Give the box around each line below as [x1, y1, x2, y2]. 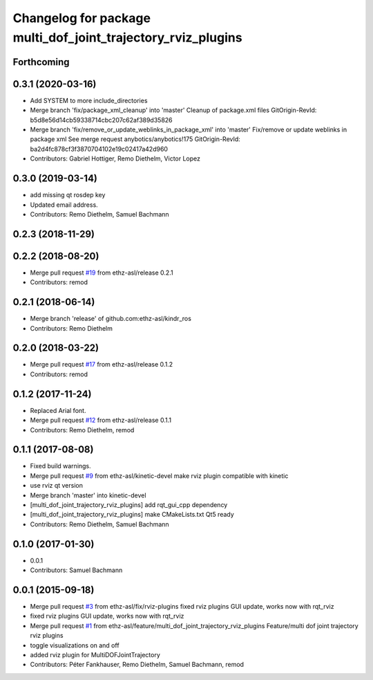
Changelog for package [12, 10, 151, 26]
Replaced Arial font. [30, 406, 86, 414]
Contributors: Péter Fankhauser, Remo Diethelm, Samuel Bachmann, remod [30, 661, 245, 669]
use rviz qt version [30, 481, 83, 490]
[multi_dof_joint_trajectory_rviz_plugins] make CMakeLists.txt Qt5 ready [30, 511, 234, 519]
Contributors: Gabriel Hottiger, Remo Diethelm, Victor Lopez [30, 154, 200, 163]
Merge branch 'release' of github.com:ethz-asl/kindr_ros [30, 315, 191, 323]
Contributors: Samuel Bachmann [30, 566, 123, 574]
